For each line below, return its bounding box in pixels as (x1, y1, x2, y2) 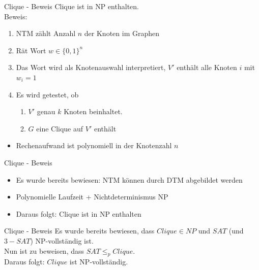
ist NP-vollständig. (69, 256, 128, 267)
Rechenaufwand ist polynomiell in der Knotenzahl (16, 140, 172, 151)
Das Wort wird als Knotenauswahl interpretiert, (16, 62, 166, 73)
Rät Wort (16, 45, 46, 55)
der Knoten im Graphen (84, 28, 160, 39)
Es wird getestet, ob (16, 89, 79, 99)
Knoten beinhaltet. (64, 106, 123, 117)
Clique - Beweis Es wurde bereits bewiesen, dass (4, 225, 155, 236)
